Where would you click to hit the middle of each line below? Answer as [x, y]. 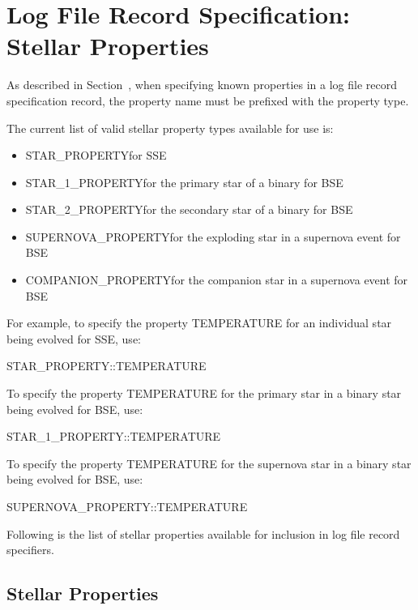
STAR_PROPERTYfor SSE [96, 155]
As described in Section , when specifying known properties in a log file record [202, 85]
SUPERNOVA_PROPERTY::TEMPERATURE [127, 506]
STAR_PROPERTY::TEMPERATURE [107, 366]
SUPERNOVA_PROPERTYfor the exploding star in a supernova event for [213, 236]
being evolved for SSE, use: [74, 338]
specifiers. [30, 550]
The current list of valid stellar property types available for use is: [170, 128]
